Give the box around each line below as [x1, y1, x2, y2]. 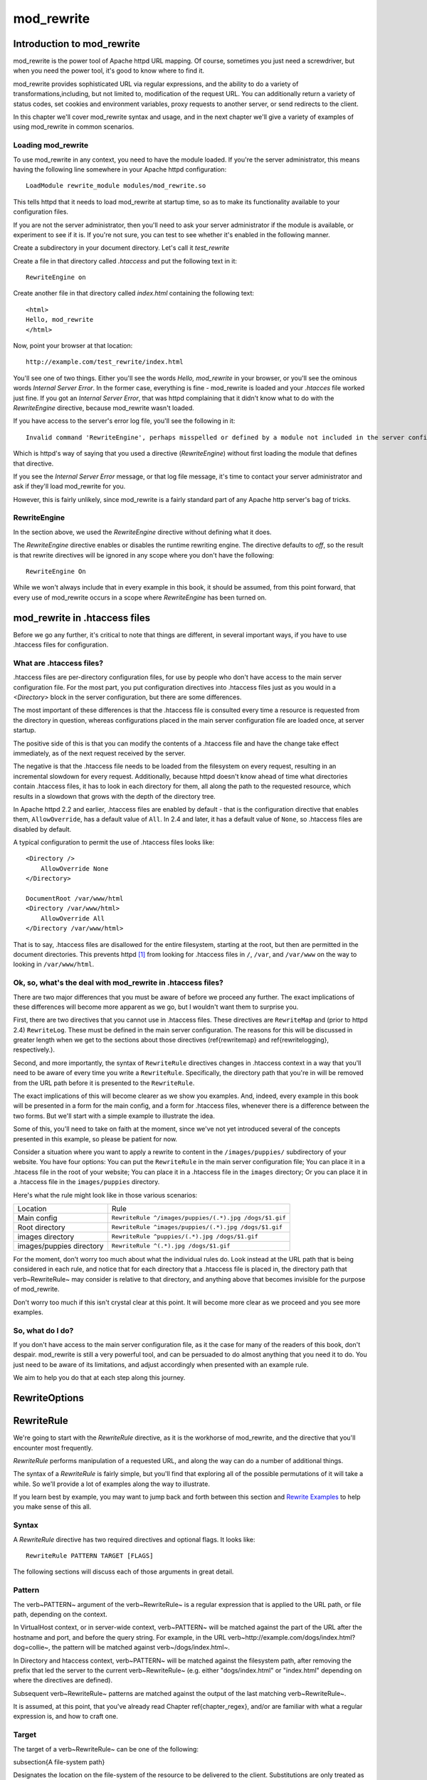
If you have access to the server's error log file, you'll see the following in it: [13, 417, 236, 425]
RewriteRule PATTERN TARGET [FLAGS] [26, 1552, 154, 1560]
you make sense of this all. [13, 1502, 92, 1511]
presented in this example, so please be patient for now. [13, 1134, 178, 1143]
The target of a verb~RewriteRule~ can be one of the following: [13, 1744, 199, 1753]
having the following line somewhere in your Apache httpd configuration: [13, 164, 227, 174]
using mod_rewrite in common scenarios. [13, 122, 135, 131]
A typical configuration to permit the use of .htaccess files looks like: [13, 838, 215, 847]
